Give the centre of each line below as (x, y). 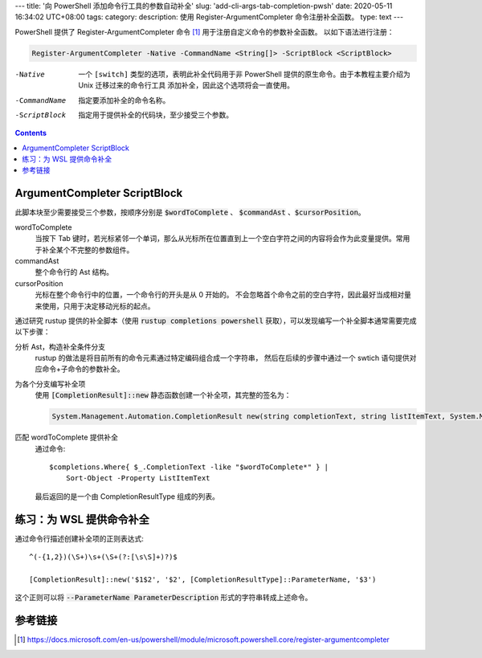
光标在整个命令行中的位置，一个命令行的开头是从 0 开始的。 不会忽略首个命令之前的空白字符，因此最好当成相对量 (223, 295)
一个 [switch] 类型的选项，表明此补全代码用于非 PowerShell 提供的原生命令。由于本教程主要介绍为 (245, 74)
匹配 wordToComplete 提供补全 (67, 437)
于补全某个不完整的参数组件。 (84, 250)
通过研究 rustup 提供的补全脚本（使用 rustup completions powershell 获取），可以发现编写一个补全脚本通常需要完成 (216, 321)
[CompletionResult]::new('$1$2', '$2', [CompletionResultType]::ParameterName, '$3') (203, 579)
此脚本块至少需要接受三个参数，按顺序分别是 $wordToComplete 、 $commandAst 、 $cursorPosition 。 (190, 212)
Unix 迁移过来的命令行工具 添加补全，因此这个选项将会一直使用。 (186, 85)
